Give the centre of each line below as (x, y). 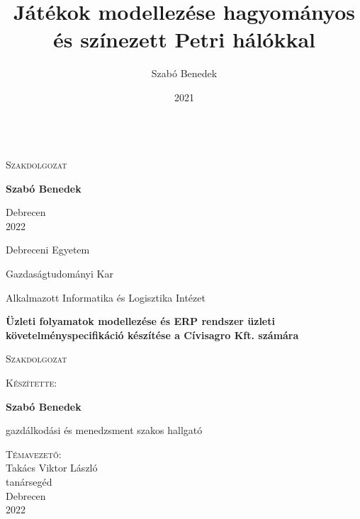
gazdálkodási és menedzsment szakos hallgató (104, 430)
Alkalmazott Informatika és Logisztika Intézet (106, 297)
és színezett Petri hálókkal (184, 39)
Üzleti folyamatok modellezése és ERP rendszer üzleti (140, 321)
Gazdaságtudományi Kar (60, 274)
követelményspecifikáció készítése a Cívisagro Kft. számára (152, 335)
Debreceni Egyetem (48, 250)
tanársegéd (29, 481)
